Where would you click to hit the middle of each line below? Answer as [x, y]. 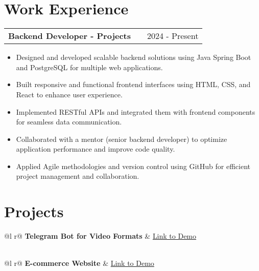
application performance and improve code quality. [96, 149]
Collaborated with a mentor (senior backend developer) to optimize [122, 139]
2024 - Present [173, 36]
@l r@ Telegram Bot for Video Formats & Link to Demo [100, 236]
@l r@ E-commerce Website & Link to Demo [79, 263]
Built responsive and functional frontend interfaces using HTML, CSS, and [133, 84]
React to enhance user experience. [69, 94]
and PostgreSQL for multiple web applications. [89, 67]
